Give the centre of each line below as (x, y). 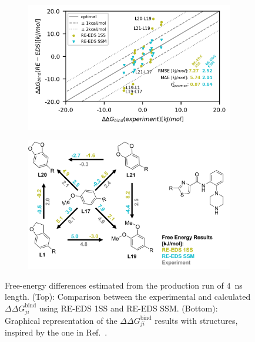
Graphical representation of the (61, 320)
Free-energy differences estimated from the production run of (114, 285)
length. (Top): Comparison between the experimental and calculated (128, 297)
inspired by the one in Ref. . (56, 332)
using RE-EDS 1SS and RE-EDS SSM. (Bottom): (128, 308)
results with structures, (196, 320)
